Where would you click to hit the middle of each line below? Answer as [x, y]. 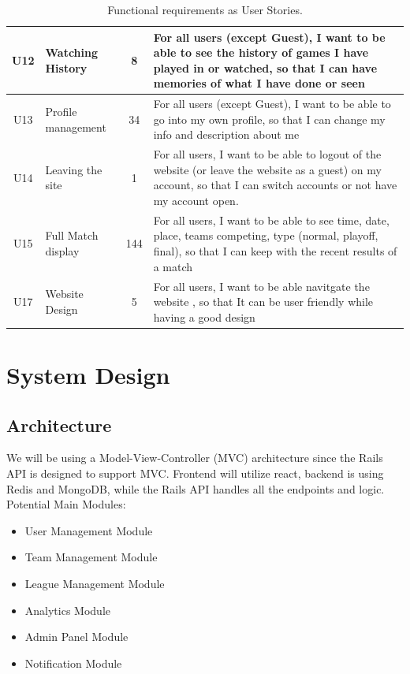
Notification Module [73, 663]
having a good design [204, 317]
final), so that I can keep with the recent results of [275, 251]
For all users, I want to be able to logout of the [267, 154]
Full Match [72, 235]
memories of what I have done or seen [259, 83]
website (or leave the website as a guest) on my [267, 169]
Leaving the [74, 169]
